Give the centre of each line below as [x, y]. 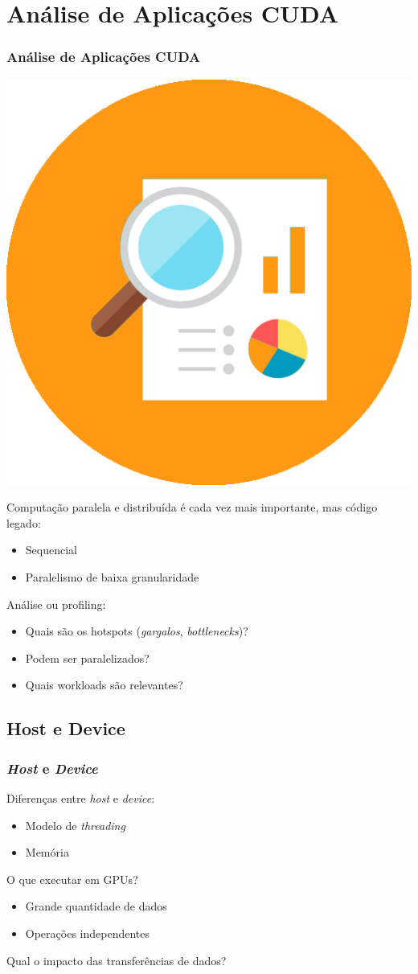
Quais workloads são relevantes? [104, 685]
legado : [24, 522]
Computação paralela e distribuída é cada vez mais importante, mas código [192, 507]
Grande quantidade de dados [96, 906]
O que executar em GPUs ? [72, 879]
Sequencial [51, 550]
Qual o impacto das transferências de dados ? [117, 960]
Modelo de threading [75, 825]
